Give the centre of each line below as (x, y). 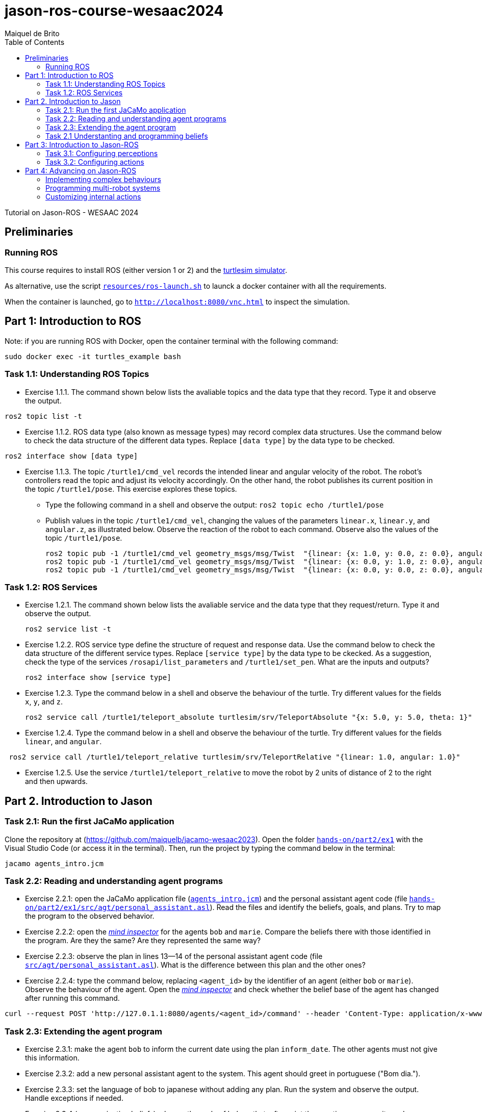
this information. (52, 1058)
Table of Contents (35, 42)
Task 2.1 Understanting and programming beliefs (127, 136)
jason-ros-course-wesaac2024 (114, 11)
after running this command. (72, 998)
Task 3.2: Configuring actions (95, 162)
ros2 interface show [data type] (71, 456)
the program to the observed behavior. (90, 916)
